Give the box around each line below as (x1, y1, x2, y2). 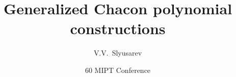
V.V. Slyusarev (93, 47, 142, 58)
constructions (70, 18, 166, 39)
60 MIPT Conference (85, 64, 151, 75)
